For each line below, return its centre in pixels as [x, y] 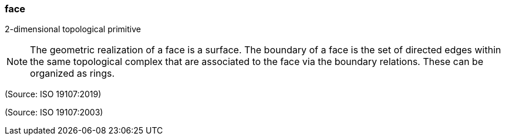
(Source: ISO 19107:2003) [54, 112]
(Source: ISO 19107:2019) [53, 94]
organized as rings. [73, 74]
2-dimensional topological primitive [73, 29]
